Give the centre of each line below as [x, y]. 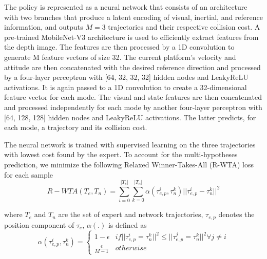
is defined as [127, 224]
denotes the [236, 214]
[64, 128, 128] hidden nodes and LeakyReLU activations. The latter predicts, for [130, 117]
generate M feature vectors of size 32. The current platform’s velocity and [120, 57]
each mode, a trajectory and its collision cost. [76, 127]
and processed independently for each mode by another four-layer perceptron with [133, 107]
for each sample [28, 174]
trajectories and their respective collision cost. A [184, 27]
